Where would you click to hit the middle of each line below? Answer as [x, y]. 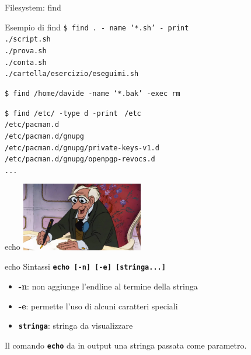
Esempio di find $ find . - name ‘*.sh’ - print [97, 27]
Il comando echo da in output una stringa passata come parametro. [126, 345]
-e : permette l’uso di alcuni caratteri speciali [98, 306]
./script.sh [28, 39]
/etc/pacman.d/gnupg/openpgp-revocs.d [80, 159]
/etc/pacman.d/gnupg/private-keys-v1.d [82, 148]
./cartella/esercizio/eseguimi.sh [72, 74]
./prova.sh [26, 51]
